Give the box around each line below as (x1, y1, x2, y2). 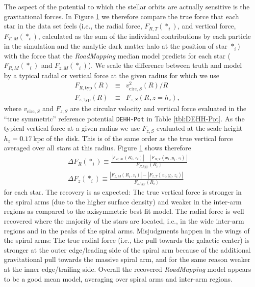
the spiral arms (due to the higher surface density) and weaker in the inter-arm (4, 196, 242, 206)
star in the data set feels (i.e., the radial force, (4, 21, 142, 31)
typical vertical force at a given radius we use (4, 123, 140, 133)
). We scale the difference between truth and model (88, 60, 242, 70)
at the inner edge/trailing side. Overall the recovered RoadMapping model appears (4, 264, 251, 274)
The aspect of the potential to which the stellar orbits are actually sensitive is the (4, 1, 250, 11)
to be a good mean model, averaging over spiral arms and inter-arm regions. (4, 273, 232, 284)
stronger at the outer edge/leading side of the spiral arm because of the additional (4, 244, 251, 255)
